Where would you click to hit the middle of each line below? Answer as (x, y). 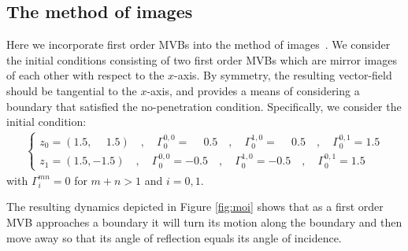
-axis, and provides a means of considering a (253, 90)
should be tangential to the (72, 90)
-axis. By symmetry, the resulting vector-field (283, 75)
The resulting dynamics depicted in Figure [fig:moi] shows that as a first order (195, 207)
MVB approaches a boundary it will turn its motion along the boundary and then (204, 222)
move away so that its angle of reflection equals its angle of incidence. (174, 237)
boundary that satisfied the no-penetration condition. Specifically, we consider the (204, 106)
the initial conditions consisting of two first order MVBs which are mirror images (202, 59)
